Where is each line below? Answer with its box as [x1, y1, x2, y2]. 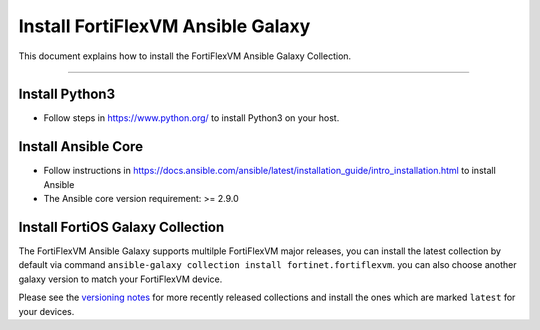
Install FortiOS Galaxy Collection [18, 218, 225, 235]
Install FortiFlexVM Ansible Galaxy [18, 15, 311, 37]
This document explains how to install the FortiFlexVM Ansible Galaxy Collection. [18, 50, 352, 62]
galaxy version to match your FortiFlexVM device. [18, 273, 223, 285]
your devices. [18, 305, 75, 317]
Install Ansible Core [18, 138, 144, 155]
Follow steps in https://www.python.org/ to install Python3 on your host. [43, 112, 340, 124]
